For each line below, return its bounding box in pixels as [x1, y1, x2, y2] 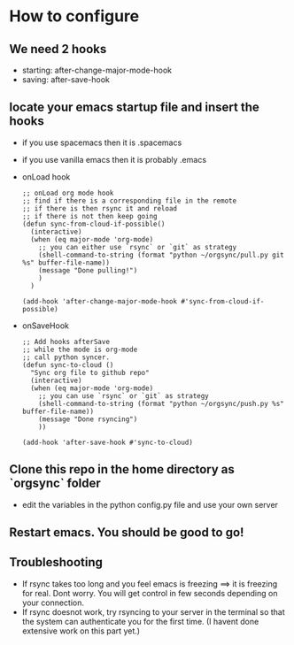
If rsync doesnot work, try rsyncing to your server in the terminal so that [21, 606, 285, 617]
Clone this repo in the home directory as [9, 462, 235, 477]
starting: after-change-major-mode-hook [21, 65, 173, 75]
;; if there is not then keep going [21, 211, 158, 220]
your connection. [21, 597, 85, 608]
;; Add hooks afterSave [21, 337, 111, 346]
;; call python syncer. [21, 352, 111, 362]
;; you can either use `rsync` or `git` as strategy [38, 242, 237, 251]
